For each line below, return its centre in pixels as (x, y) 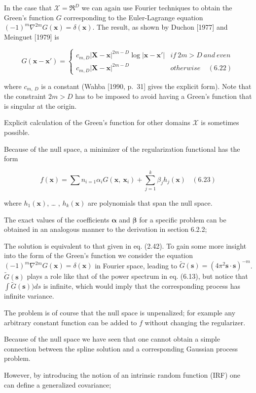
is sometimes (220, 122)
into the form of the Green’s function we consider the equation (99, 255)
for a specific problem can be (183, 219)
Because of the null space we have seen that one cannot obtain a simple (112, 339)
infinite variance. (29, 296)
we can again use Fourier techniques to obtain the (157, 7)
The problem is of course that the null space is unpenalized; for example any (120, 313)
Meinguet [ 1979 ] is (32, 36)
